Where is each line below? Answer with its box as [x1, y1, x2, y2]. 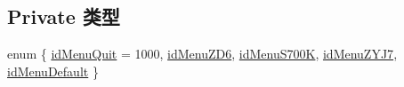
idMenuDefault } [7, 61, 99, 80]
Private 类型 [7, 3, 120, 30]
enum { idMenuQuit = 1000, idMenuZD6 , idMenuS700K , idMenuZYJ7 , [7, 44, 398, 63]
